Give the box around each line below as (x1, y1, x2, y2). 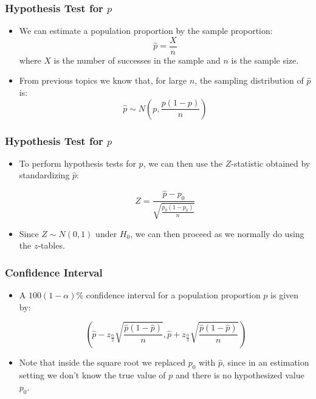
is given (270, 288, 299, 301)
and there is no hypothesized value (176, 369, 304, 381)
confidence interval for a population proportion (86, 288, 261, 301)
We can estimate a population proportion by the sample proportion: (19, 24, 273, 37)
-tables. (38, 239, 65, 252)
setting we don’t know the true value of (19, 369, 166, 381)
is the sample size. (231, 53, 299, 66)
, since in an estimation (222, 356, 309, 369)
